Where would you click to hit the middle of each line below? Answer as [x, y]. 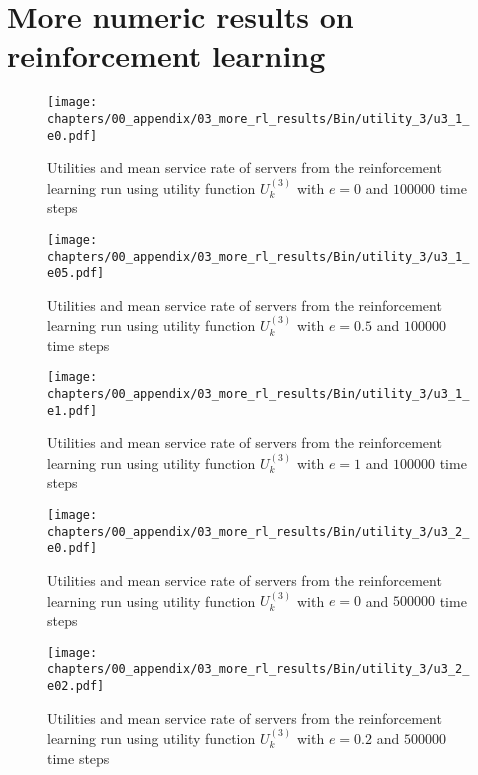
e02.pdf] [76, 685]
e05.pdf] [76, 273]
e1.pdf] [72, 410]
